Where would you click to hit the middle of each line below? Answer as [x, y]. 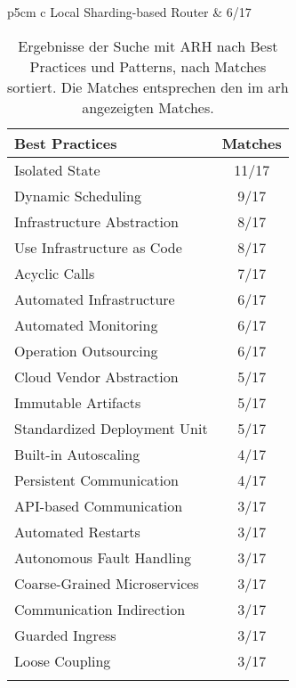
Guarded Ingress [65, 635]
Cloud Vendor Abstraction [96, 376]
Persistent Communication [96, 479]
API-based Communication [99, 505]
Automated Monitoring [86, 324]
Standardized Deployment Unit [111, 428]
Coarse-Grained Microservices [107, 583]
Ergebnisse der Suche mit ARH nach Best [148, 45]
